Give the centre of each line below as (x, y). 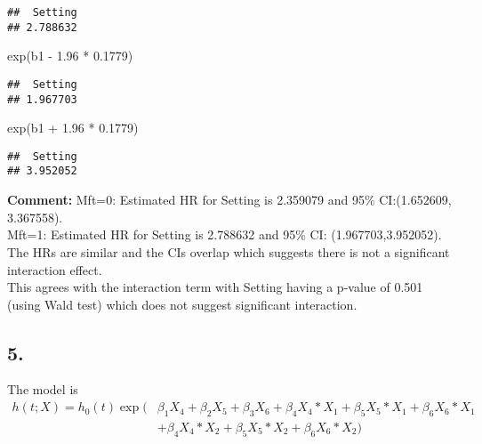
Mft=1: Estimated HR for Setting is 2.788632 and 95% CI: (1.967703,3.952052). (225, 234)
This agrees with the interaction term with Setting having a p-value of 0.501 (215, 287)
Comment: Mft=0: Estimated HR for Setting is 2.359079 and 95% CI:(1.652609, (229, 200)
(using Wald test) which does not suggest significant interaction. (182, 304)
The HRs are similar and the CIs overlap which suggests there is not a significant (229, 251)
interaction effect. (55, 269)
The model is (43, 389)
